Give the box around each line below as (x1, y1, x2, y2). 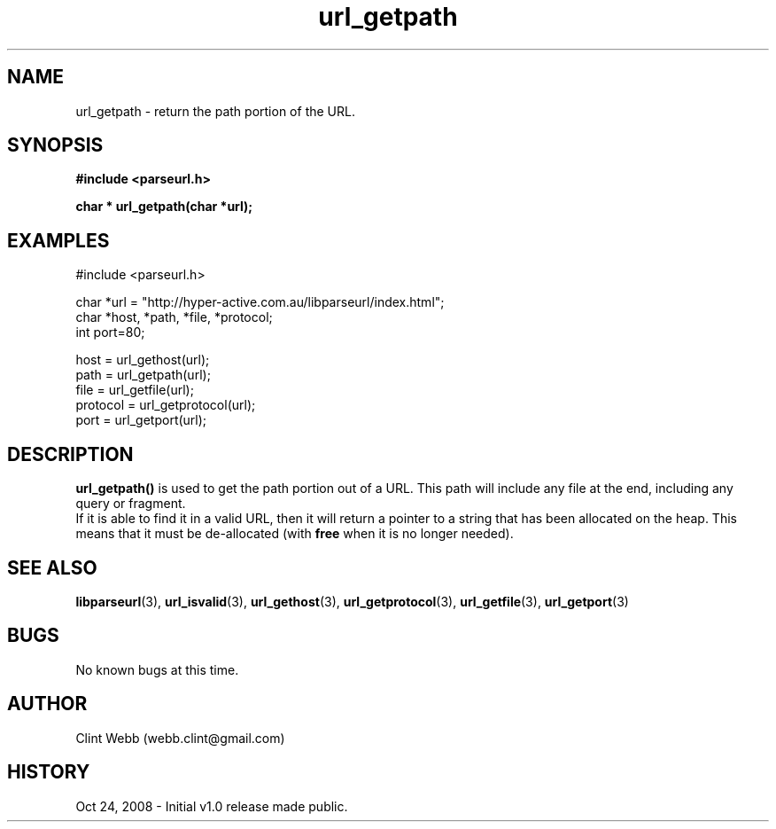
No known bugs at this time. (75, 661, 239, 677)
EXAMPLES (7, 229, 110, 252)
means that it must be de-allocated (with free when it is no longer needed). (75, 526, 514, 542)
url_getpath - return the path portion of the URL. (75, 103, 355, 119)
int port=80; (75, 325, 145, 340)
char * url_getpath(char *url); (75, 199, 253, 215)
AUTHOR (7, 692, 88, 716)
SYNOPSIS (7, 134, 104, 157)
